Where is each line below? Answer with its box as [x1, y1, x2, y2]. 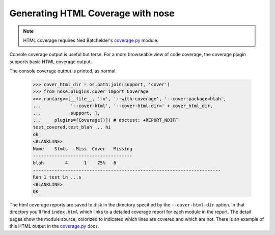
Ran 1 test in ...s [33, 174, 81, 180]
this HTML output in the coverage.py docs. [9, 223, 99, 229]
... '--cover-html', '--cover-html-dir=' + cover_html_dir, [33, 103, 213, 109]
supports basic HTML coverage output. [9, 59, 92, 65]
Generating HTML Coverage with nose [9, 8, 175, 19]
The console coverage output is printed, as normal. [9, 68, 117, 74]
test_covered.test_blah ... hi [33, 124, 112, 130]
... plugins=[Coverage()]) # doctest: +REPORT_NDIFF [33, 117, 178, 123]
